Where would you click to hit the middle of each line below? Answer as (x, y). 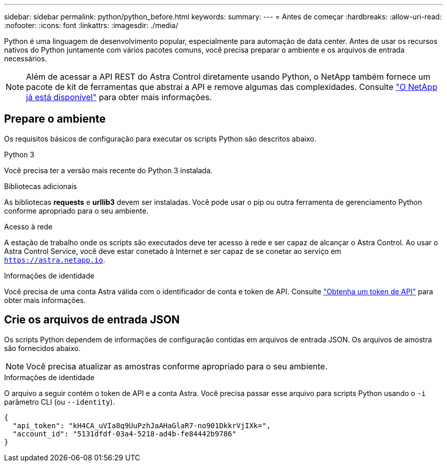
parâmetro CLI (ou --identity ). (59, 402)
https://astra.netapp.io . (55, 260)
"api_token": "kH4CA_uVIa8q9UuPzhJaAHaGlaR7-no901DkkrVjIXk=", (142, 425)
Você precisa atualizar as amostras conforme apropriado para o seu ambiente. (177, 366)
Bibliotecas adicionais (41, 186)
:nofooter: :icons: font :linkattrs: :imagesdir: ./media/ (91, 25)
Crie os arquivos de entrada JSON (92, 320)
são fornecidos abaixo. (42, 348)
